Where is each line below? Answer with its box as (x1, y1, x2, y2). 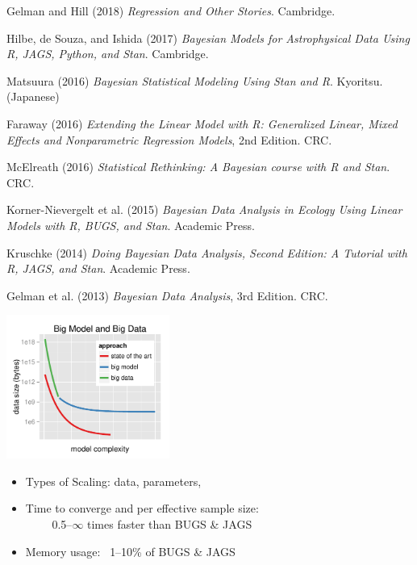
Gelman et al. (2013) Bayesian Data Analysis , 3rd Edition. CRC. (6, 287, 328, 303)
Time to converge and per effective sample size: (25, 500, 259, 517)
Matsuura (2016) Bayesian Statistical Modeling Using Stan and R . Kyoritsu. (6, 72, 383, 89)
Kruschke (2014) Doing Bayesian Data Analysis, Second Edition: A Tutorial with (6, 244, 407, 261)
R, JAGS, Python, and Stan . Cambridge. (6, 45, 209, 62)
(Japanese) (6, 88, 60, 105)
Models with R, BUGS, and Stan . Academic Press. (6, 216, 255, 233)
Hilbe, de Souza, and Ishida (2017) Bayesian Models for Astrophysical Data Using (6, 29, 410, 46)
